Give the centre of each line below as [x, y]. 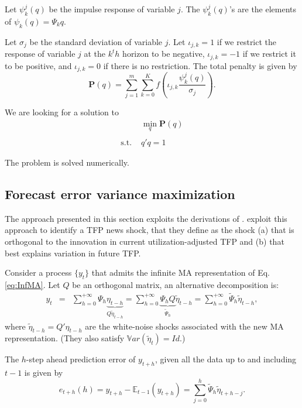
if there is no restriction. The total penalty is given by [200, 65]
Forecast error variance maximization [120, 193]
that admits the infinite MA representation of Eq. [181, 272]
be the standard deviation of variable [96, 41]
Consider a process [38, 272]
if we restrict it [269, 54]
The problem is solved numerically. [67, 162]
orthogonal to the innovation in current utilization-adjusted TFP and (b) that [145, 241]
